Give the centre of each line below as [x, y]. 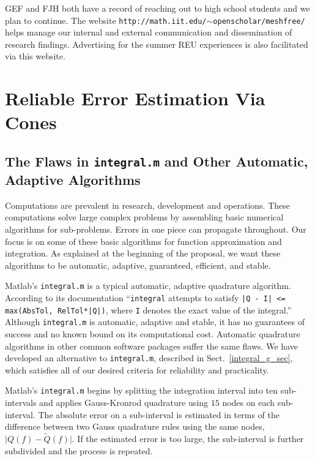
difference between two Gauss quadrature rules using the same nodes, [135, 426]
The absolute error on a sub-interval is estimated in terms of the [159, 414]
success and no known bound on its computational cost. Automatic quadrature [153, 333]
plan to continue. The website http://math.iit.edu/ [106, 20]
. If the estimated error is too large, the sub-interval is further [188, 439]
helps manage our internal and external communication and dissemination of [149, 32]
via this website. [35, 56]
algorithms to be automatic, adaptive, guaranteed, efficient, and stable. [138, 265]
